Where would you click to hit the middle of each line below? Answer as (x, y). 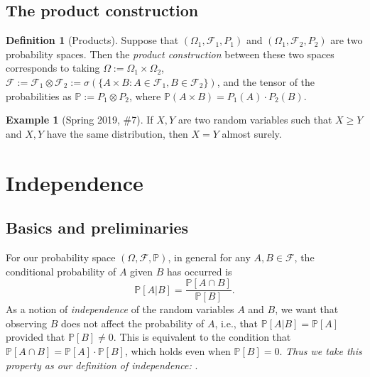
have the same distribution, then (117, 133)
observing (27, 323)
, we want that (307, 309)
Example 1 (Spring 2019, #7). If (80, 120)
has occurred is (199, 271)
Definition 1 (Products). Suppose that (92, 40)
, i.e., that (236, 323)
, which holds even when (178, 350)
